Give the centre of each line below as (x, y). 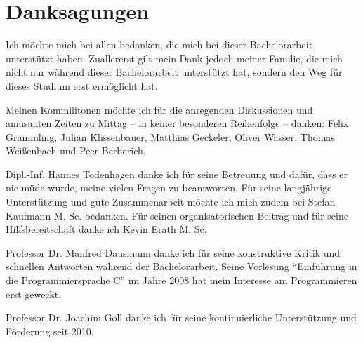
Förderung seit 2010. (50, 331)
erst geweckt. (34, 294)
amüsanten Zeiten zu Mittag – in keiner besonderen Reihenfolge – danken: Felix (177, 123)
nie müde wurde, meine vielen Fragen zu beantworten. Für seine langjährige (169, 188)
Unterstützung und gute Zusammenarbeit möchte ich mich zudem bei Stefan (171, 202)
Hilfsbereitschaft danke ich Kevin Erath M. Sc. (106, 229)
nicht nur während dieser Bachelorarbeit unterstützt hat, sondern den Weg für (174, 72)
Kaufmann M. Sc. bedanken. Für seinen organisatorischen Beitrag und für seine (177, 215)
